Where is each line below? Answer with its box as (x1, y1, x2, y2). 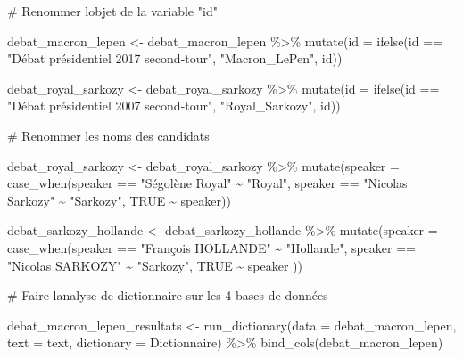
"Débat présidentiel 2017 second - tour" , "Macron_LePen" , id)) (7, 49, 343, 68)
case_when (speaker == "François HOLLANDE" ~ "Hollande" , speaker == (7, 238, 416, 256)
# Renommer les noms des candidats (7, 126, 210, 144)
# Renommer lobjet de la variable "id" (7, 2, 218, 20)
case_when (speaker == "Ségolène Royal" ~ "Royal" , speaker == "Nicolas (7, 174, 408, 192)
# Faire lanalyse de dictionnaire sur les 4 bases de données (7, 286, 328, 305)
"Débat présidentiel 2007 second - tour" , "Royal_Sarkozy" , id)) (7, 96, 341, 115)
